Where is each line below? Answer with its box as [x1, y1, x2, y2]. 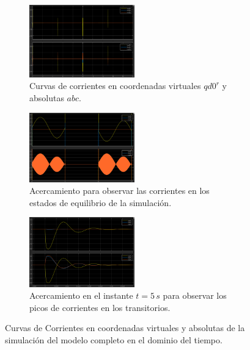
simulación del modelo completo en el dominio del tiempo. [5, 333, 222, 346]
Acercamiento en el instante [29, 289, 133, 302]
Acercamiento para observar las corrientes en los [29, 184, 210, 197]
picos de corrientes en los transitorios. [29, 301, 171, 313]
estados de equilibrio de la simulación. [29, 196, 172, 209]
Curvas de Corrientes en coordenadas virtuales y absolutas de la [5, 321, 245, 334]
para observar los [163, 289, 227, 302]
